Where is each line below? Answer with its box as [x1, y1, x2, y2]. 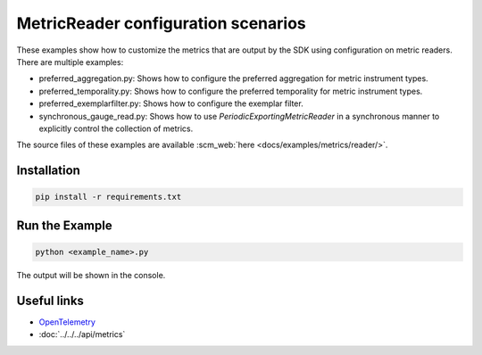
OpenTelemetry [38, 317, 96, 327]
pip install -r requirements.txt [35, 192, 182, 202]
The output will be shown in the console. [16, 269, 166, 280]
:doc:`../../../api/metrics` [38, 329, 126, 340]
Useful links [16, 293, 85, 308]
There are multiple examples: [16, 56, 124, 67]
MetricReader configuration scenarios [16, 13, 307, 33]
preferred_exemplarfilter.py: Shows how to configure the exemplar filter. [38, 98, 303, 109]
